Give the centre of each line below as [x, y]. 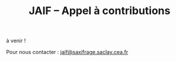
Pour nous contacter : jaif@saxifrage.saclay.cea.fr [67, 52]
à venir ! [16, 41]
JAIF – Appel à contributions [100, 11]
